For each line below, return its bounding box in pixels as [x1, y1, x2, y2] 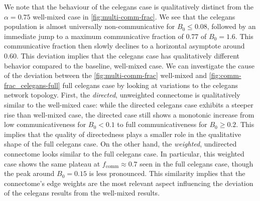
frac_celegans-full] [4, 79, 60, 90]
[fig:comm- [209, 70, 241, 80]
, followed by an [207, 21, 256, 31]
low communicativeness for [4, 119, 86, 129]
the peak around [4, 168, 55, 178]
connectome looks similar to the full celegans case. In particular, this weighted [4, 148, 244, 158]
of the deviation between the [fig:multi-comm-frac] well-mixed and [4, 70, 207, 80]
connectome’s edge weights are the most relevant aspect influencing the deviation [4, 177, 253, 188]
